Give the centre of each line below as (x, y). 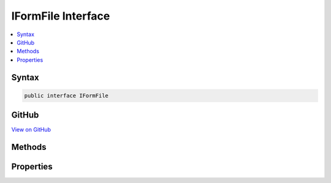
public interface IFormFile (66, 95)
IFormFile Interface (61, 16)
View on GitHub (31, 130)
